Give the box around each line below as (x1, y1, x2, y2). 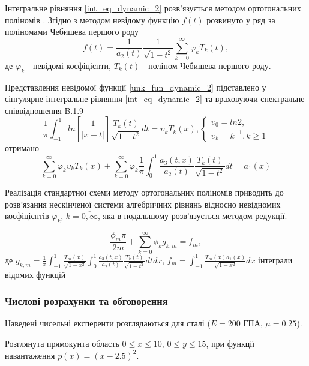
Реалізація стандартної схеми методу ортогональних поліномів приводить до (5, 185, 284, 198)
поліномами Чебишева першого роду (5, 25, 139, 38)
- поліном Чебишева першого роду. (142, 59, 271, 71)
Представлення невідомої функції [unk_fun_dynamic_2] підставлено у (5, 80, 266, 93)
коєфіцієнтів (5, 209, 49, 222)
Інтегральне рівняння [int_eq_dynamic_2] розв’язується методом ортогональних (5, 2, 301, 14)
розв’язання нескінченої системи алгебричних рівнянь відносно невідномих (5, 197, 281, 210)
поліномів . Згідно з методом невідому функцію (5, 13, 179, 26)
